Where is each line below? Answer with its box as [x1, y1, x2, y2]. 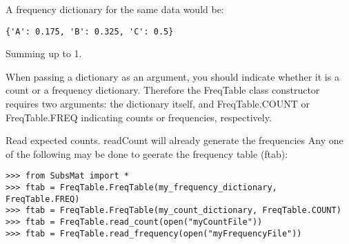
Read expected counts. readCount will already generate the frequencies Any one [6, 133, 343, 148]
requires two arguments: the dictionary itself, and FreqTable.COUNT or [6, 96, 310, 111]
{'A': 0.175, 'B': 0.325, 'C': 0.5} [6, 26, 174, 37]
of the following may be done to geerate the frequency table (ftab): [6, 146, 288, 161]
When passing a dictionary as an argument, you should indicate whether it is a [6, 69, 339, 83]
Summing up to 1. [6, 46, 82, 61]
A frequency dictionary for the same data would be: [6, 2, 224, 16]
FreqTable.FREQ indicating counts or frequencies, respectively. [6, 110, 272, 124]
